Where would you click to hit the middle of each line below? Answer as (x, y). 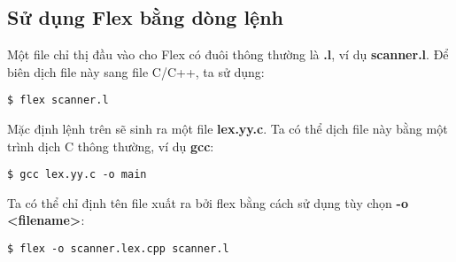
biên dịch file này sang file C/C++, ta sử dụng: (136, 71)
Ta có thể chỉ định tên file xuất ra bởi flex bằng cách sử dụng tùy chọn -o (208, 202)
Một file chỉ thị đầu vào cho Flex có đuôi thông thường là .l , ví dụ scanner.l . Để (228, 54)
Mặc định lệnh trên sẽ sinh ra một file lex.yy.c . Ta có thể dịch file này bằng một (228, 129)
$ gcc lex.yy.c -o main (77, 175)
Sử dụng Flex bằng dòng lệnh (146, 17)
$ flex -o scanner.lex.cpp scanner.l (118, 249)
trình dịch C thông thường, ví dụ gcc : (111, 146)
